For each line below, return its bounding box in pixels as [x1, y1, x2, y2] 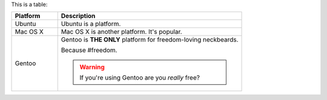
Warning [79, 63, 105, 72]
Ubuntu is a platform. [61, 20, 121, 28]
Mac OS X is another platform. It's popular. [61, 28, 182, 36]
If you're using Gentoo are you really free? [79, 73, 200, 82]
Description [61, 12, 96, 20]
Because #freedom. [61, 46, 117, 54]
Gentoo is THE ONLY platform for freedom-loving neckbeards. [61, 36, 239, 44]
